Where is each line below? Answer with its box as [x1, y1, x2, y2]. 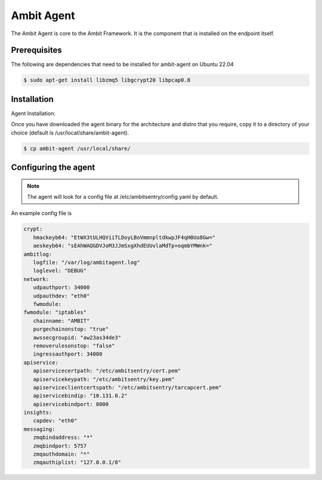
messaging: [23, 426, 55, 432]
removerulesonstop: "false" [33, 342, 116, 349]
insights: [23, 409, 52, 416]
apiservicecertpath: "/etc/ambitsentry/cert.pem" [33, 367, 181, 375]
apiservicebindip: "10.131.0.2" [33, 392, 128, 399]
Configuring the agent [11, 163, 95, 173]
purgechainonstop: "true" [33, 326, 109, 333]
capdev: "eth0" [33, 417, 78, 424]
